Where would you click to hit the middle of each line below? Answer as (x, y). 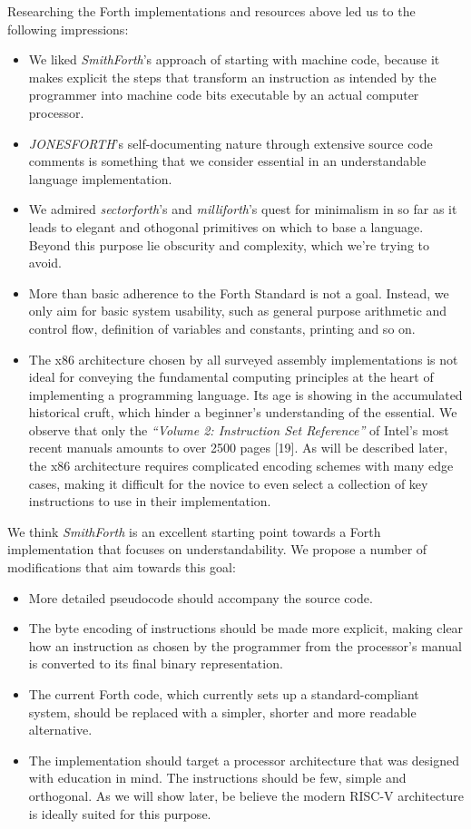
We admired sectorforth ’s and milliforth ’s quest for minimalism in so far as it (243, 209)
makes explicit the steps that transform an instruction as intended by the (232, 77)
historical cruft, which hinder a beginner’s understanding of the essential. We (243, 412)
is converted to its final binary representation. (156, 663)
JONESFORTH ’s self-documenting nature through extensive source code (231, 143)
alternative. (60, 730)
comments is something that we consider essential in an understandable (227, 161)
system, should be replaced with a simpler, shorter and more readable (222, 712)
